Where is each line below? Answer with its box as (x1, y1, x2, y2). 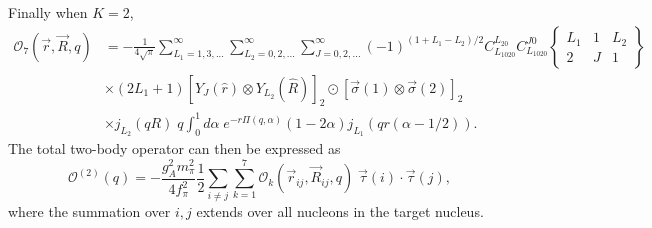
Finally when (8, 2, 88, 22)
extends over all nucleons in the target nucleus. (196, 201, 484, 222)
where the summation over (8, 201, 171, 222)
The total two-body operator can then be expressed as (8, 138, 341, 159)
